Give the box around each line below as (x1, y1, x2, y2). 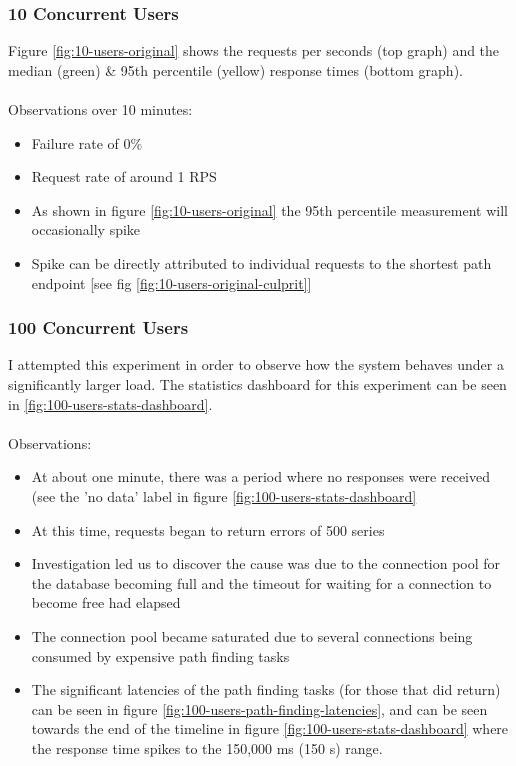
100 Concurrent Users (8, 315, 189, 340)
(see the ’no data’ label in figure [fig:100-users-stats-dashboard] (31, 485, 417, 506)
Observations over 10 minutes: (8, 99, 193, 119)
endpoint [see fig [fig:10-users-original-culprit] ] (31, 272, 312, 293)
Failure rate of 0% (31, 132, 143, 153)
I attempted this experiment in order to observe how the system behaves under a (8, 354, 504, 375)
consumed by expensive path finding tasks (31, 645, 290, 666)
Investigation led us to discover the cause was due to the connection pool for (31, 553, 501, 574)
